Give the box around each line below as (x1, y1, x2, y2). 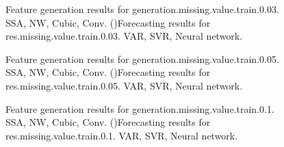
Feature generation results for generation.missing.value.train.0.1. (5, 101, 274, 116)
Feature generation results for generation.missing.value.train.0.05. (5, 51, 279, 66)
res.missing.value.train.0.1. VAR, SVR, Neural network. (5, 128, 238, 142)
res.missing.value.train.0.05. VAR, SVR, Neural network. (5, 78, 243, 92)
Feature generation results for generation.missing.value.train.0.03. (5, 2, 279, 16)
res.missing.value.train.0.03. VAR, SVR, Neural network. (5, 29, 243, 43)
